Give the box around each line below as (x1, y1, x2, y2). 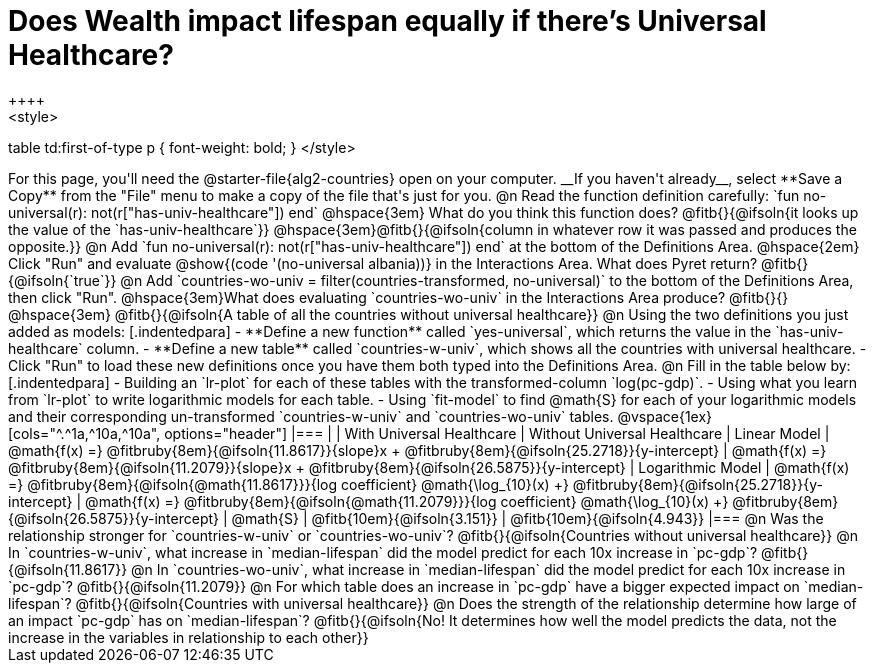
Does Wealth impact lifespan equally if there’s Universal (8, 4, 767, 38)
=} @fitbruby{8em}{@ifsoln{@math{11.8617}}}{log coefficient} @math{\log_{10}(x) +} (8, 475, 569, 493)
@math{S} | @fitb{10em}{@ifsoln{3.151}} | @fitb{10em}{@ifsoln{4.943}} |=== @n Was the (231, 509, 824, 527)
